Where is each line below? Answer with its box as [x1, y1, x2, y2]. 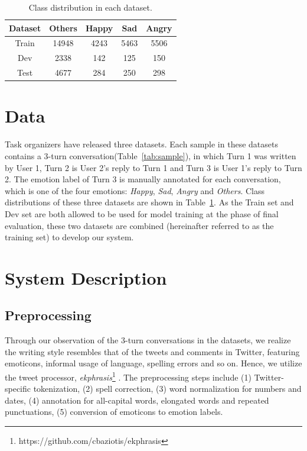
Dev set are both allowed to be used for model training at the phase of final [5, 207, 279, 220]
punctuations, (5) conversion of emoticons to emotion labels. [5, 405, 223, 418]
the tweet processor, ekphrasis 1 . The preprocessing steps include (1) [5, 369, 252, 383]
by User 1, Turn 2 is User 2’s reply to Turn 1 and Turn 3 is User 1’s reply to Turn [5, 161, 302, 173]
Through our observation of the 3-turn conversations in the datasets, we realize [5, 334, 291, 346]
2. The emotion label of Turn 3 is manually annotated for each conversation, [5, 173, 281, 185]
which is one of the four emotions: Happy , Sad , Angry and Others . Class [5, 184, 264, 196]
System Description [5, 265, 167, 289]
